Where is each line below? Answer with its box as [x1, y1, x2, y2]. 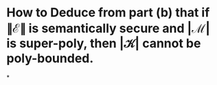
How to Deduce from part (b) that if [6, 5, 210, 21]
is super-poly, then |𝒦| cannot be [6, 36, 201, 51]
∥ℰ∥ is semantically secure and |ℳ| [6, 21, 211, 36]
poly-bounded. [6, 51, 94, 66]
